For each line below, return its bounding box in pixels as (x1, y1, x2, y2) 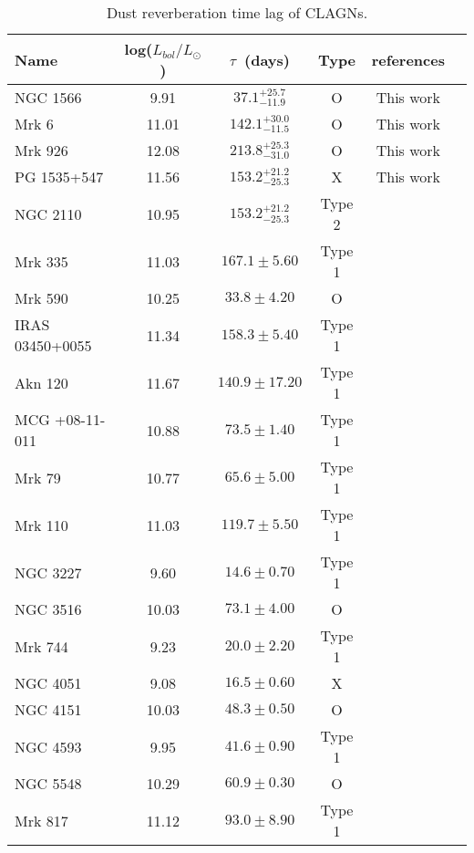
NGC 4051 (15, 672, 82, 693)
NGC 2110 (15, 203, 82, 224)
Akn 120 (15, 371, 68, 393)
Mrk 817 (15, 809, 68, 831)
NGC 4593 (15, 735, 82, 757)
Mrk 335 (15, 250, 68, 272)
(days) (244, 48, 290, 70)
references (371, 48, 445, 70)
